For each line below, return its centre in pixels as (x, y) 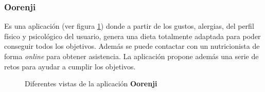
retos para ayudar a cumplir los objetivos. (70, 66)
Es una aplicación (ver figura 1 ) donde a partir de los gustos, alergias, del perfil (129, 26)
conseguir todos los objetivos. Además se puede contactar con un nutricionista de (132, 46)
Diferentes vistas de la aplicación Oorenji (91, 84)
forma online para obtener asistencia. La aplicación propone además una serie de (131, 56)
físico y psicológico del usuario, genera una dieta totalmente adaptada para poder (132, 36)
